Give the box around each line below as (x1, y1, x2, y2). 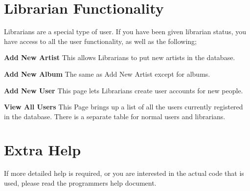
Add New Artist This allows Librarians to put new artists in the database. (4, 52, 235, 63)
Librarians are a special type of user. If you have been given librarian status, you (4, 26, 247, 37)
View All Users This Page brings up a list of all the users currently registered (4, 102, 243, 112)
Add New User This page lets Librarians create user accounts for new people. (4, 85, 243, 95)
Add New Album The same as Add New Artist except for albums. (4, 68, 210, 79)
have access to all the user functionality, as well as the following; (4, 36, 197, 46)
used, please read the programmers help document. (4, 178, 157, 188)
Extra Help (4, 140, 81, 160)
